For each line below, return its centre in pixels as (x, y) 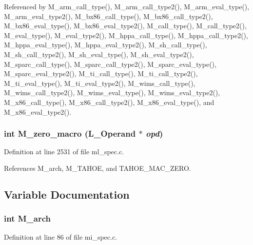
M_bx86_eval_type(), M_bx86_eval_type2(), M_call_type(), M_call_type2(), (125, 26)
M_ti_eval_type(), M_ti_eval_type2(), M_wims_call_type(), (100, 83)
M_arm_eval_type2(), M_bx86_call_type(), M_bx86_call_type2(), (108, 16)
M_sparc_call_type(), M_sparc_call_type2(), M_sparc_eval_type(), (110, 64)
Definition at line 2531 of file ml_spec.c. (64, 152)
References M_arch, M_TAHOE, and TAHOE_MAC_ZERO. (97, 168)
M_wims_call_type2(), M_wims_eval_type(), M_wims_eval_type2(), (112, 92)
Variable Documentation (67, 194)
